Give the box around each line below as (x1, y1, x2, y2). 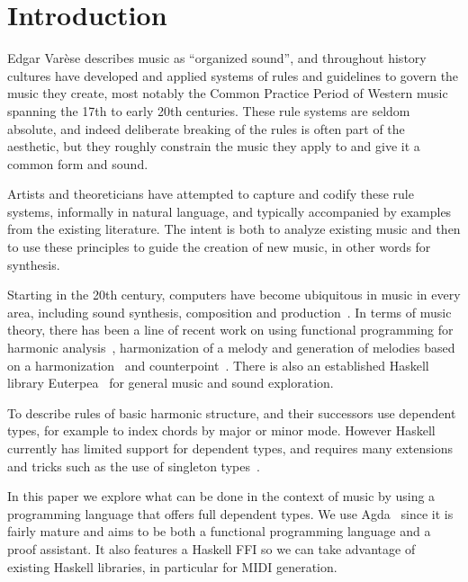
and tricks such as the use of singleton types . (7, 456, 260, 475)
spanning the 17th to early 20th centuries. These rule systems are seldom (7, 101, 410, 120)
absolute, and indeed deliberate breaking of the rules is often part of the (7, 119, 405, 138)
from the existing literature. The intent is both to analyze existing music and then (7, 219, 461, 238)
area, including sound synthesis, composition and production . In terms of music (7, 302, 452, 321)
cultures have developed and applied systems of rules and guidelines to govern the (7, 66, 459, 85)
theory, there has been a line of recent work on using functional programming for (7, 320, 454, 339)
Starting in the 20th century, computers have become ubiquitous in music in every (7, 285, 461, 304)
